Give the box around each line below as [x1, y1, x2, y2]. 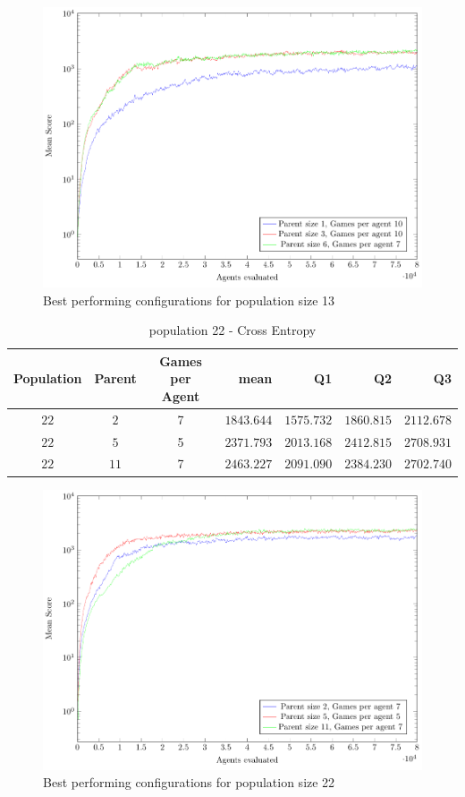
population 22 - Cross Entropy [148, 321, 317, 339]
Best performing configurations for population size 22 [43, 773, 335, 792]
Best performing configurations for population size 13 [43, 290, 335, 309]
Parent [94, 369, 137, 388]
